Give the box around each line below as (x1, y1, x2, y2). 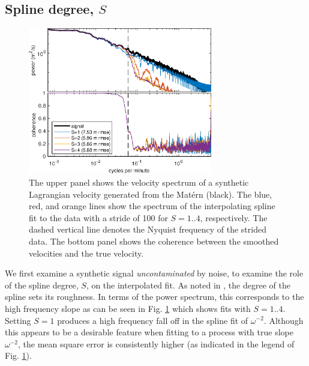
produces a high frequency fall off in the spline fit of (57, 314, 248, 326)
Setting (5, 314, 31, 326)
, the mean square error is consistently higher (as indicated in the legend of (18, 337, 295, 350)
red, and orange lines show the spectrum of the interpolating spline (29, 200, 275, 212)
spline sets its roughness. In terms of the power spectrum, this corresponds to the (5, 290, 304, 303)
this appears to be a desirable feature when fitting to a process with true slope (5, 326, 293, 338)
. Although (263, 314, 304, 326)
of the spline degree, (5, 278, 79, 291)
